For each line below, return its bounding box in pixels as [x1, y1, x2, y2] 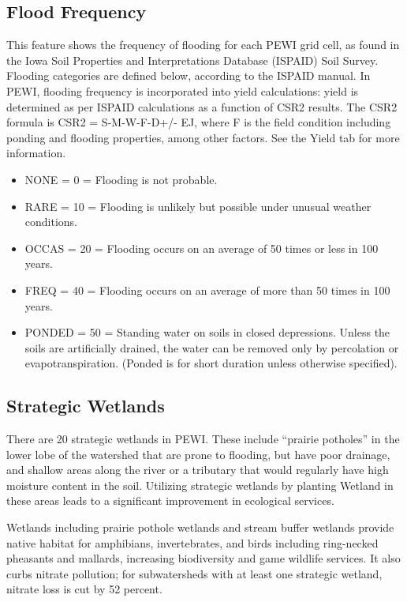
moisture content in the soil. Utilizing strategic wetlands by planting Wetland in [6, 476, 394, 493]
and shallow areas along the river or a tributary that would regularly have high [6, 461, 389, 478]
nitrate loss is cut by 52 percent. [6, 581, 162, 597]
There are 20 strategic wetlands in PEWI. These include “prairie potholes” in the [6, 431, 400, 447]
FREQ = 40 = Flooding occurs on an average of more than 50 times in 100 [24, 281, 390, 298]
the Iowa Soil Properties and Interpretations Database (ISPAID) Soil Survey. [6, 51, 379, 68]
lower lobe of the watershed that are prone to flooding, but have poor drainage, [6, 446, 390, 462]
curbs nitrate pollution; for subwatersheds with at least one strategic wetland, [6, 565, 383, 581]
